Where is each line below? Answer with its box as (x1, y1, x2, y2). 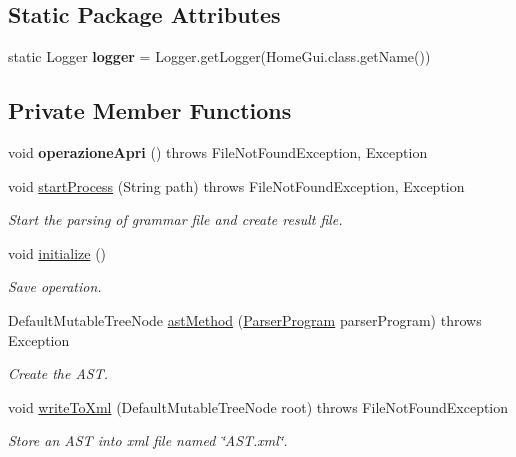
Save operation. (8, 276, 102, 297)
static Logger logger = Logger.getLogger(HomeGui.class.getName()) (8, 46, 431, 67)
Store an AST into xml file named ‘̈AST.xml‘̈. (8, 430, 288, 451)
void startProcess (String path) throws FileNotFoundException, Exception (8, 175, 465, 196)
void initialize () (8, 242, 107, 263)
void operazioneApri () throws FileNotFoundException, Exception (8, 142, 428, 162)
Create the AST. (8, 363, 109, 384)
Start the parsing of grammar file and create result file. (8, 209, 343, 230)
